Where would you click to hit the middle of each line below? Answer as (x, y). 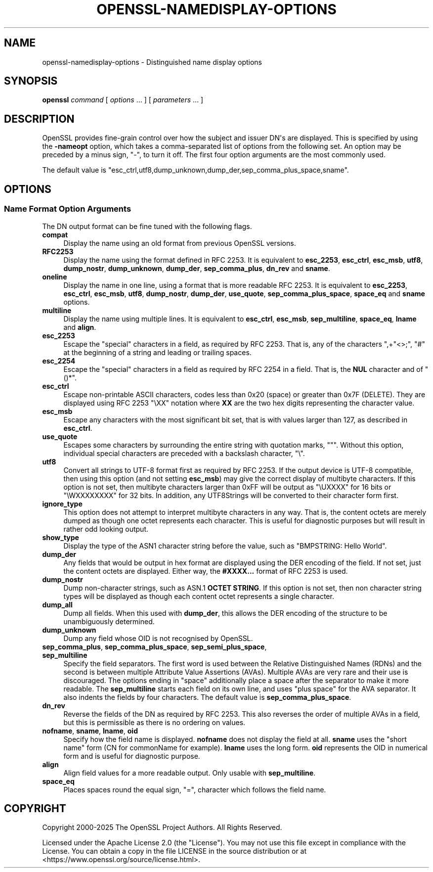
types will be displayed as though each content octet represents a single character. (199, 596)
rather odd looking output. (106, 529)
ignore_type (62, 504)
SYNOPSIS (31, 81)
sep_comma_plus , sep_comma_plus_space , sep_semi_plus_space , (154, 646)
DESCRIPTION (39, 119)
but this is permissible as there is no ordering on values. (154, 722)
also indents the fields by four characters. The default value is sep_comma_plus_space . (207, 697)
